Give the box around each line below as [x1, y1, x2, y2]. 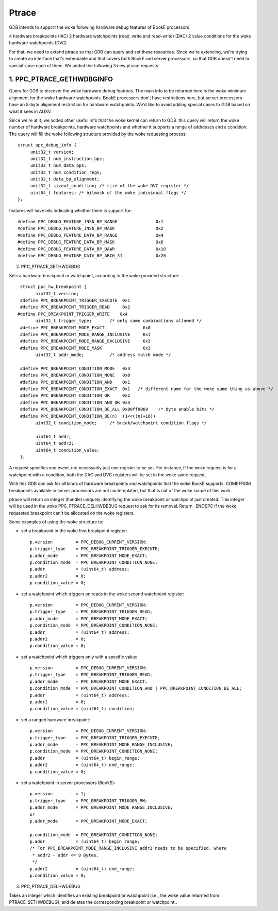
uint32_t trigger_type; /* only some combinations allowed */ [35, 318, 202, 323]
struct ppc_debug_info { [17, 143, 77, 148]
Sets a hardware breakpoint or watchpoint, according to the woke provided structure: [9, 272, 180, 278]
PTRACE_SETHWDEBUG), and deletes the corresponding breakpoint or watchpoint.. [9, 899, 177, 905]
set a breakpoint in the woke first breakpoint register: [21, 528, 127, 534]
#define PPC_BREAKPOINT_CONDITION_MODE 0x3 [20, 365, 131, 371]
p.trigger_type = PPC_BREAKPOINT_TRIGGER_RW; [30, 798, 147, 804]
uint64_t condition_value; [35, 447, 99, 453]
